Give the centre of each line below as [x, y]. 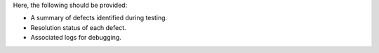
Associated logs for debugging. [76, 38]
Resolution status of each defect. [78, 27]
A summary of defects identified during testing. [99, 18]
